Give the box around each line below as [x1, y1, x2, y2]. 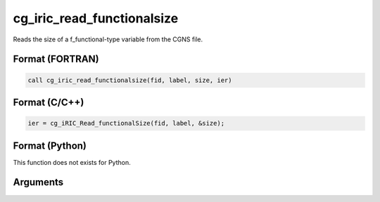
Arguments [13, 176, 64, 189]
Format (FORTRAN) [13, 53, 99, 65]
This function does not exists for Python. [13, 158, 131, 166]
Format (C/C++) [13, 96, 84, 108]
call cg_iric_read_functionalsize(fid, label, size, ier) [27, 76, 232, 84]
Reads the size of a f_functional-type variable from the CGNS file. [13, 35, 203, 43]
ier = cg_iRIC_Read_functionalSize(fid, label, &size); [27, 119, 225, 128]
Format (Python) [13, 140, 87, 151]
